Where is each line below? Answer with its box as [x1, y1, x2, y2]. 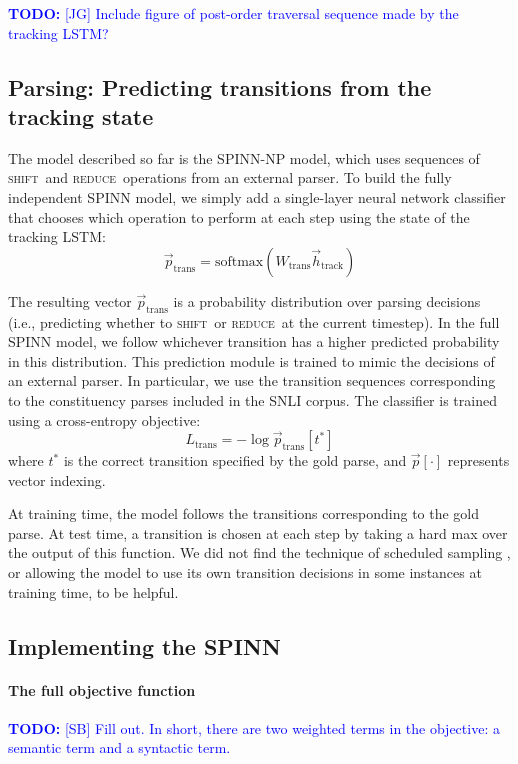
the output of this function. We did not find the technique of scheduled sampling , [8, 542, 511, 563]
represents [447, 450, 510, 471]
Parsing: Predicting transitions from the [8, 71, 432, 102]
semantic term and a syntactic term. [8, 737, 231, 758]
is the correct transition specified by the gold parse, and [63, 450, 407, 471]
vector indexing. [8, 469, 106, 490]
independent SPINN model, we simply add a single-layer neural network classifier [8, 186, 506, 207]
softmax [214, 254, 264, 269]
